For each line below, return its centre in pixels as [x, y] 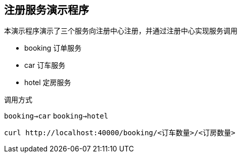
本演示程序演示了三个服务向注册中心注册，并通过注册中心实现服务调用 [121, 31]
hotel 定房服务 [48, 83]
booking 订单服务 [53, 48]
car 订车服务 [45, 65]
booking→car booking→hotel [56, 116]
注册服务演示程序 [46, 10]
